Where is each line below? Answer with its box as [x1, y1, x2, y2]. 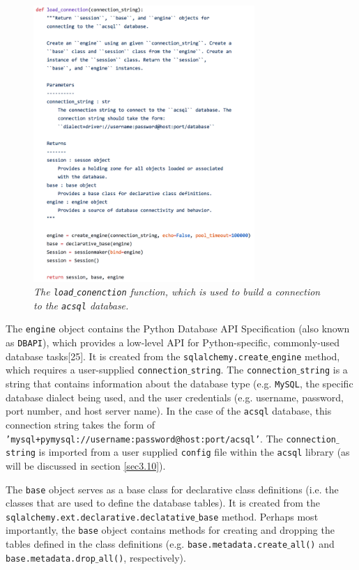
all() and [290, 537, 335, 551]
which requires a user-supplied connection [6, 362, 188, 377]
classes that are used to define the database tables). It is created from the [6, 495, 320, 510]
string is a [300, 362, 348, 377]
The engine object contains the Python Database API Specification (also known [6, 321, 350, 336]
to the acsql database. [33, 298, 129, 312]
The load [33, 284, 74, 299]
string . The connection [190, 362, 297, 377]
